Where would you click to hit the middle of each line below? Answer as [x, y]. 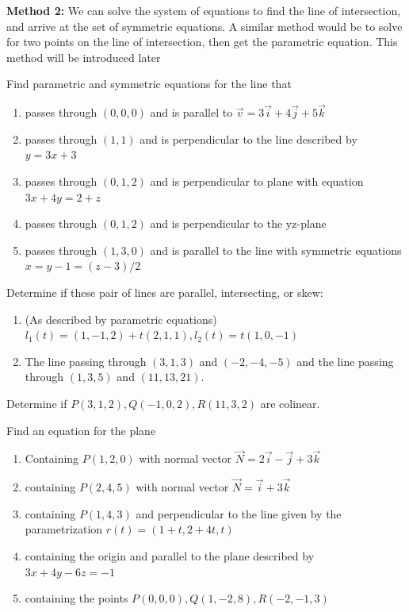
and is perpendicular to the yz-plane [238, 223]
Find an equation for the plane [81, 430]
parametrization [64, 529]
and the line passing [345, 361]
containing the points [76, 598]
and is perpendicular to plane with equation [257, 181]
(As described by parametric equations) [121, 319]
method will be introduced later [84, 57]
